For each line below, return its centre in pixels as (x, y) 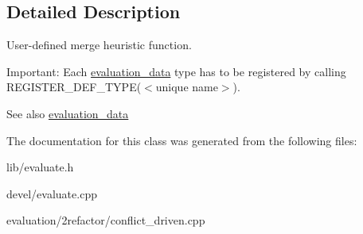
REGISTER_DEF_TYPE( (74, 87)
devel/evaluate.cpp (52, 193)
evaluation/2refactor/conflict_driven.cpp (106, 220)
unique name (187, 87)
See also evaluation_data (68, 113)
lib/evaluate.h (40, 167)
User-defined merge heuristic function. (99, 45)
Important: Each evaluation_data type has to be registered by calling (176, 71)
